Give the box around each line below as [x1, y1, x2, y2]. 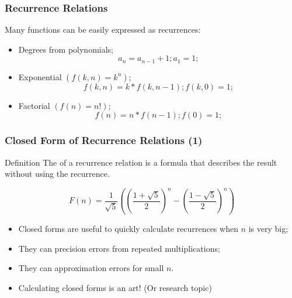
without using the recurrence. [5, 167, 110, 180]
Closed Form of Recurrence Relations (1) [5, 133, 203, 148]
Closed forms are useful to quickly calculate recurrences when [18, 222, 238, 234]
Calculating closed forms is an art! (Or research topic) [18, 281, 212, 293]
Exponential [18, 70, 62, 83]
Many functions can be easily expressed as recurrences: [5, 23, 201, 36]
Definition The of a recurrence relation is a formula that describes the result [5, 156, 277, 168]
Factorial [18, 99, 50, 111]
